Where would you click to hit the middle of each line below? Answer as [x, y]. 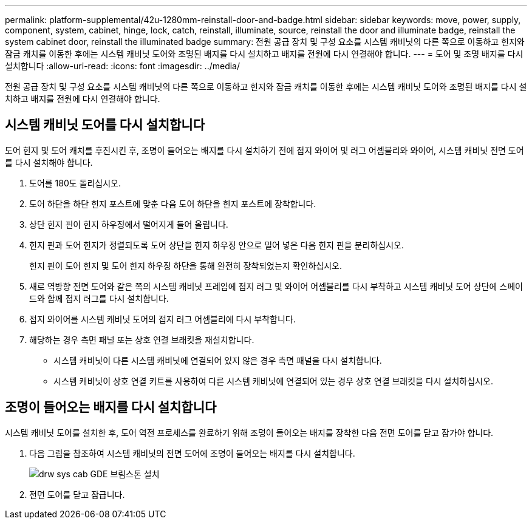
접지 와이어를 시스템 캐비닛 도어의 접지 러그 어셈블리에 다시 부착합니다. [162, 319]
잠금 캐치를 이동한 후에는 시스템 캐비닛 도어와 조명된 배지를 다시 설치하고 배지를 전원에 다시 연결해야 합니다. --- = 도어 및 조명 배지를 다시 [264, 54]
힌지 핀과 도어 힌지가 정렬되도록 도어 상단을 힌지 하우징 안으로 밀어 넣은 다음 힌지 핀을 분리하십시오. [217, 245]
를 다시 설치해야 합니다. [49, 162]
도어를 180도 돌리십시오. [75, 183]
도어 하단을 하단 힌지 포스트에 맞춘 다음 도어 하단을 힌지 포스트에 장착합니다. [173, 203]
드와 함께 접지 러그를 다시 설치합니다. [99, 298]
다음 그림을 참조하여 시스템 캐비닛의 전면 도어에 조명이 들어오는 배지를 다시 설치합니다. [192, 453]
